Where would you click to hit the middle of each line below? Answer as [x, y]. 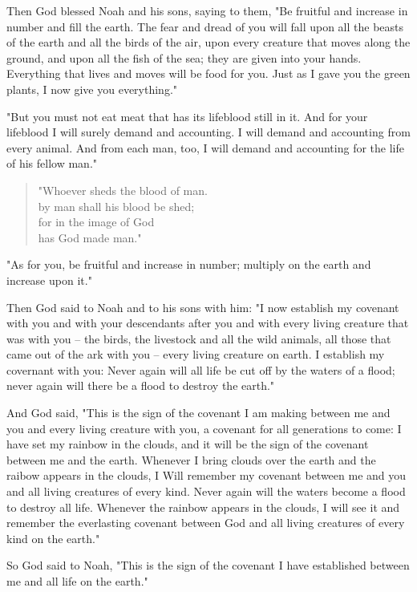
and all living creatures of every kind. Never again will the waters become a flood [206, 491]
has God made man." [90, 237]
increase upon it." [49, 280]
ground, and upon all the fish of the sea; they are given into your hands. [184, 57]
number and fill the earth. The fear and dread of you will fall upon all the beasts [205, 26]
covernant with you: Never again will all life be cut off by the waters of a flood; [201, 369]
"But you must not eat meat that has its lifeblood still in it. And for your [187, 116]
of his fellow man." [52, 163]
